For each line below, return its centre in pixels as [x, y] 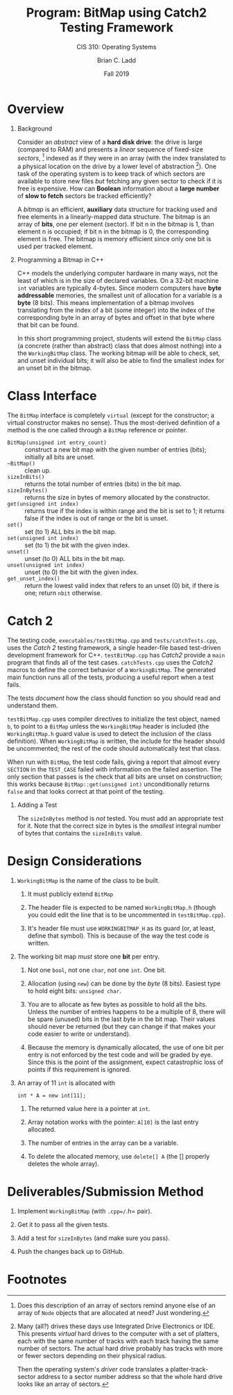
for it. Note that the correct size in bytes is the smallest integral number [119, 826]
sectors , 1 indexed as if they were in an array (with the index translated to [121, 157]
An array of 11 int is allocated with [66, 1083]
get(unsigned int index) [43, 504]
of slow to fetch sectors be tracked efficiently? [84, 196]
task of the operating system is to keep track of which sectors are [111, 174]
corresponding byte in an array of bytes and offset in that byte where [116, 317]
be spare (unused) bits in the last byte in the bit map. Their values [121, 1019]
